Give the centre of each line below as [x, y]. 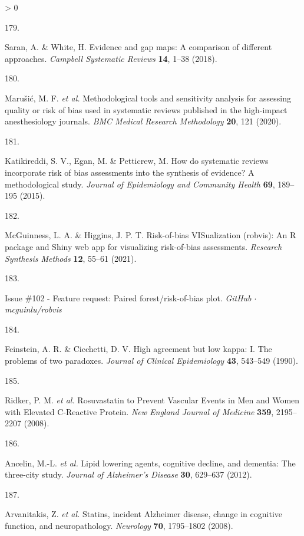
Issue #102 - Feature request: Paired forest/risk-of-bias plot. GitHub [128, 297]
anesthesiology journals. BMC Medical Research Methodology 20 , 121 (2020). [143, 121]
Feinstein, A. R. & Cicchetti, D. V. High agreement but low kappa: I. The [138, 349]
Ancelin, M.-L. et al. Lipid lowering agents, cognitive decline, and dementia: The [150, 463]
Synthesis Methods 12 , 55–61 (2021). [71, 258]
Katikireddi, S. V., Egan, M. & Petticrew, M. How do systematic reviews [137, 161]
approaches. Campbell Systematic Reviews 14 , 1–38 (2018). [111, 58]
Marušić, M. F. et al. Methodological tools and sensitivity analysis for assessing [148, 98]
